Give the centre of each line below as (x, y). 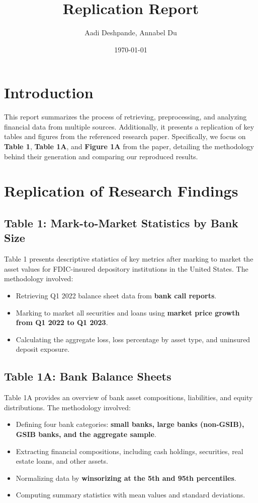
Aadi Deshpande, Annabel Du (131, 33)
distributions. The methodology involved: (67, 407)
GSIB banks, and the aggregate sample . (86, 434)
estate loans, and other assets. (62, 461)
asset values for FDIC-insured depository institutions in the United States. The (126, 268)
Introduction (49, 92)
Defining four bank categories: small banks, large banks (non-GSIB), (130, 424)
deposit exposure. (43, 349)
